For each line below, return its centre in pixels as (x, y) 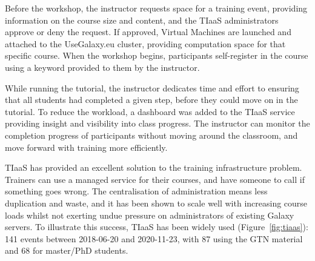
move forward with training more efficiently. (86, 147)
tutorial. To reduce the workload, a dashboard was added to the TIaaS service (150, 111)
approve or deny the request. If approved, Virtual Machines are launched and (148, 32)
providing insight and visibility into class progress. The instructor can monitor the (157, 123)
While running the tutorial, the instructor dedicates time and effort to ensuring (152, 88)
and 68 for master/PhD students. (67, 250)
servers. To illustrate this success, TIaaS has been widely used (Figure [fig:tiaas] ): (157, 227)
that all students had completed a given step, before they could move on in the (151, 100)
